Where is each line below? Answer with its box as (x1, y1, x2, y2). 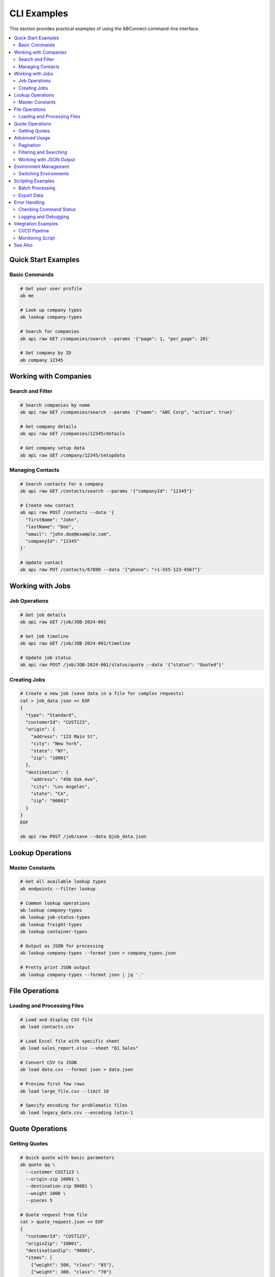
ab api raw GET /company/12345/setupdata (20, 452, 125, 458)
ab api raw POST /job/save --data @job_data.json (20, 834, 147, 840)
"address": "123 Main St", (31, 734, 99, 739)
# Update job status (20, 654, 71, 660)
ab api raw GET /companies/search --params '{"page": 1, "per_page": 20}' (20, 336, 211, 342)
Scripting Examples (14, 178, 54, 184)
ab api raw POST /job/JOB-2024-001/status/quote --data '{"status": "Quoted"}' (20, 662, 225, 668)
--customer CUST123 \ (25, 1169, 80, 1175)
